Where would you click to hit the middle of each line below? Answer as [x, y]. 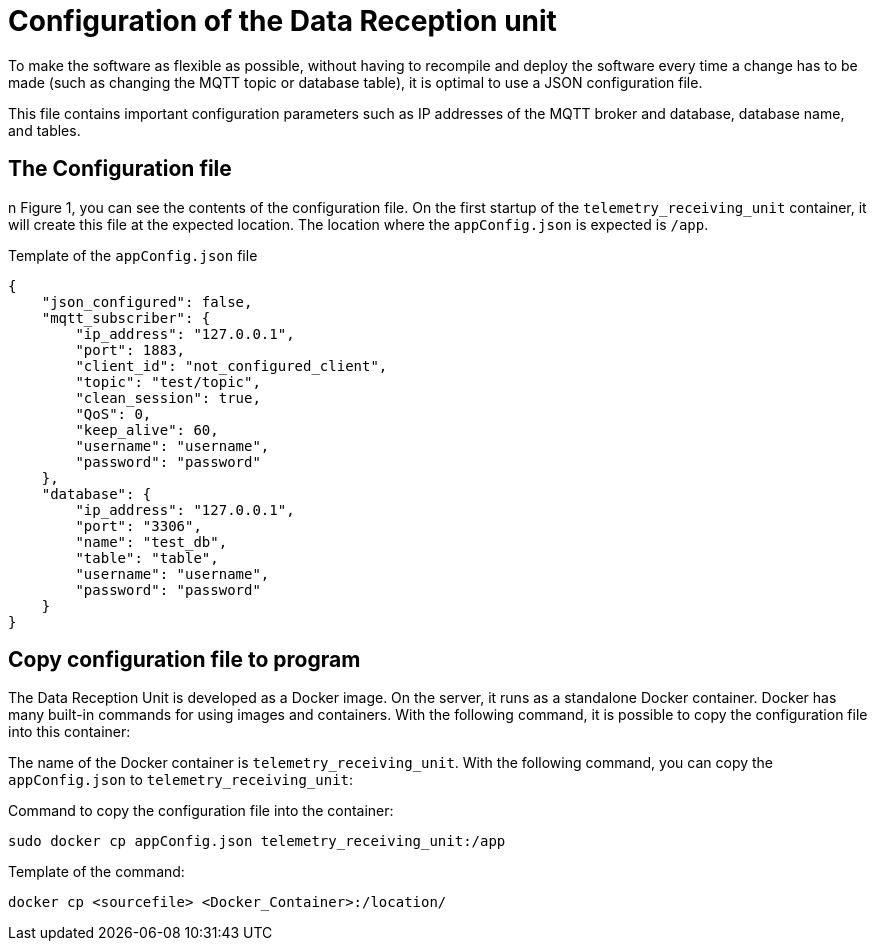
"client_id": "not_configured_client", [231, 365]
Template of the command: [96, 872]
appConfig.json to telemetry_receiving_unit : [181, 780]
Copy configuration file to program [184, 660]
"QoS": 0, [113, 413]
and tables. [44, 130]
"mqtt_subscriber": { [126, 317]
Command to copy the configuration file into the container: [201, 811]
